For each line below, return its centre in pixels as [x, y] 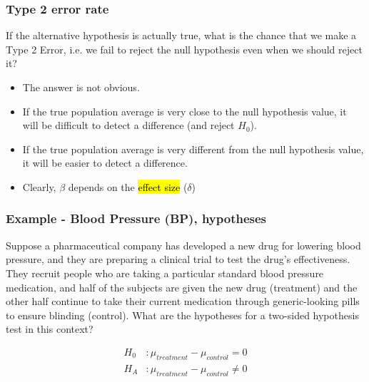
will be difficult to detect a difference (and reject [128, 125]
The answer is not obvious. [81, 87]
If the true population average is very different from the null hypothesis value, [193, 149]
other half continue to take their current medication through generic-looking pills [183, 301]
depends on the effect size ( [128, 186]
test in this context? [50, 329]
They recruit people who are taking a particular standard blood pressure [165, 273]
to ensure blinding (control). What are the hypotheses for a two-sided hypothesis [182, 315]
